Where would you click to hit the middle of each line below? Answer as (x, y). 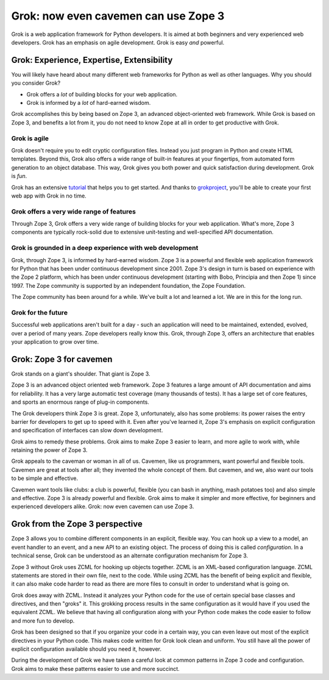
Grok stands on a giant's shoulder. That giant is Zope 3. (81, 374)
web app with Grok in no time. (49, 196)
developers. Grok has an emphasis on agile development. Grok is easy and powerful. (118, 42)
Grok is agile (30, 138)
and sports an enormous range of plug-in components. (80, 402)
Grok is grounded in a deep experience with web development (105, 248)
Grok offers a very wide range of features (74, 212)
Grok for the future (40, 312)
